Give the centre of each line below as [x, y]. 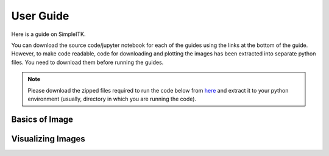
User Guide [40, 16]
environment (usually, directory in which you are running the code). [112, 99]
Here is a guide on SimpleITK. [48, 34]
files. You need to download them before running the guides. [87, 62]
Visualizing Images [48, 139]
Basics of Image [42, 119]
